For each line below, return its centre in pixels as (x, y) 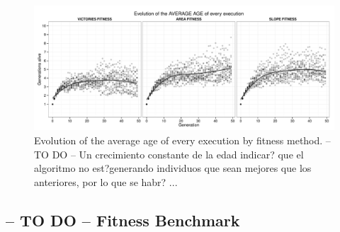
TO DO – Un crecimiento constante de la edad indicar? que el (169, 154)
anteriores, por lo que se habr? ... (106, 181)
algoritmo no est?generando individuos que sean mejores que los (173, 168)
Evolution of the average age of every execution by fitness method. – (182, 140)
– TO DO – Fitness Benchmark (123, 220)
